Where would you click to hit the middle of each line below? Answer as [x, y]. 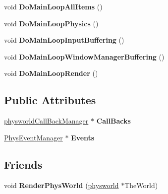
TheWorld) [141, 185]
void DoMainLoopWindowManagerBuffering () [84, 56]
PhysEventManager [33, 137]
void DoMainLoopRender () [51, 73]
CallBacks [113, 121]
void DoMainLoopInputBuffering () [64, 40]
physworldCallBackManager [46, 121]
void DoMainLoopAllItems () [53, 6]
